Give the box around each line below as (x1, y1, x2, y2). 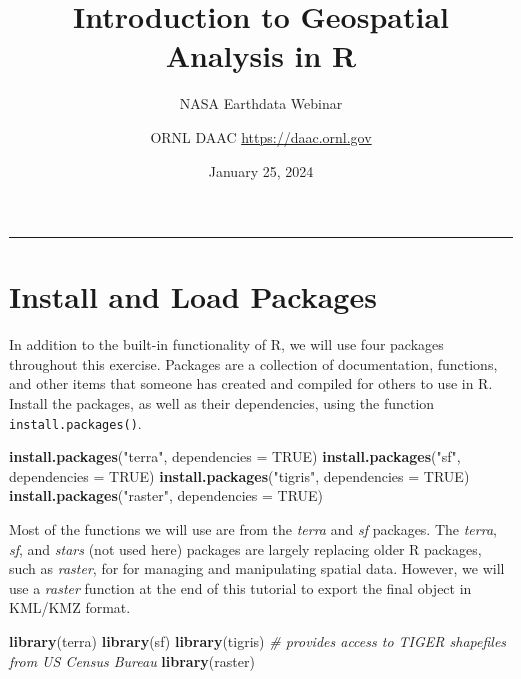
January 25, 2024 (208, 160, 314, 181)
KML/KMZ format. (9, 597, 131, 618)
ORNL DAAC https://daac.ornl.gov (150, 126, 372, 147)
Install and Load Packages (9, 276, 377, 317)
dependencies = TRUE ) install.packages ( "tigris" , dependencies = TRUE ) (9, 465, 470, 486)
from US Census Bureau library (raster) (9, 650, 255, 671)
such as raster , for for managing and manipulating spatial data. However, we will (9, 558, 505, 579)
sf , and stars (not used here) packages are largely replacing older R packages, (9, 538, 482, 559)
